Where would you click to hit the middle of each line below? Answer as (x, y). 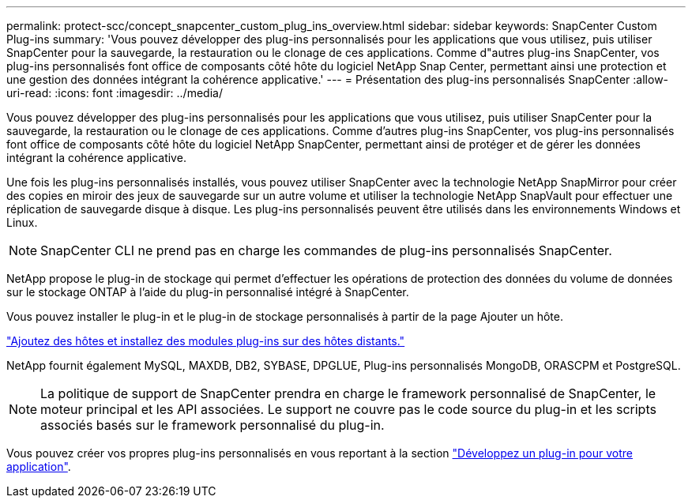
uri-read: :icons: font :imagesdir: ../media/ (115, 93)
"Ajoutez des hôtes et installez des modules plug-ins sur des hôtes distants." (206, 341)
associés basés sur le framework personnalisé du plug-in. (212, 425)
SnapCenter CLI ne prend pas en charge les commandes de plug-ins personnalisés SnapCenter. (326, 250)
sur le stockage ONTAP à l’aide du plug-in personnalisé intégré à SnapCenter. (208, 292)
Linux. (22, 222)
